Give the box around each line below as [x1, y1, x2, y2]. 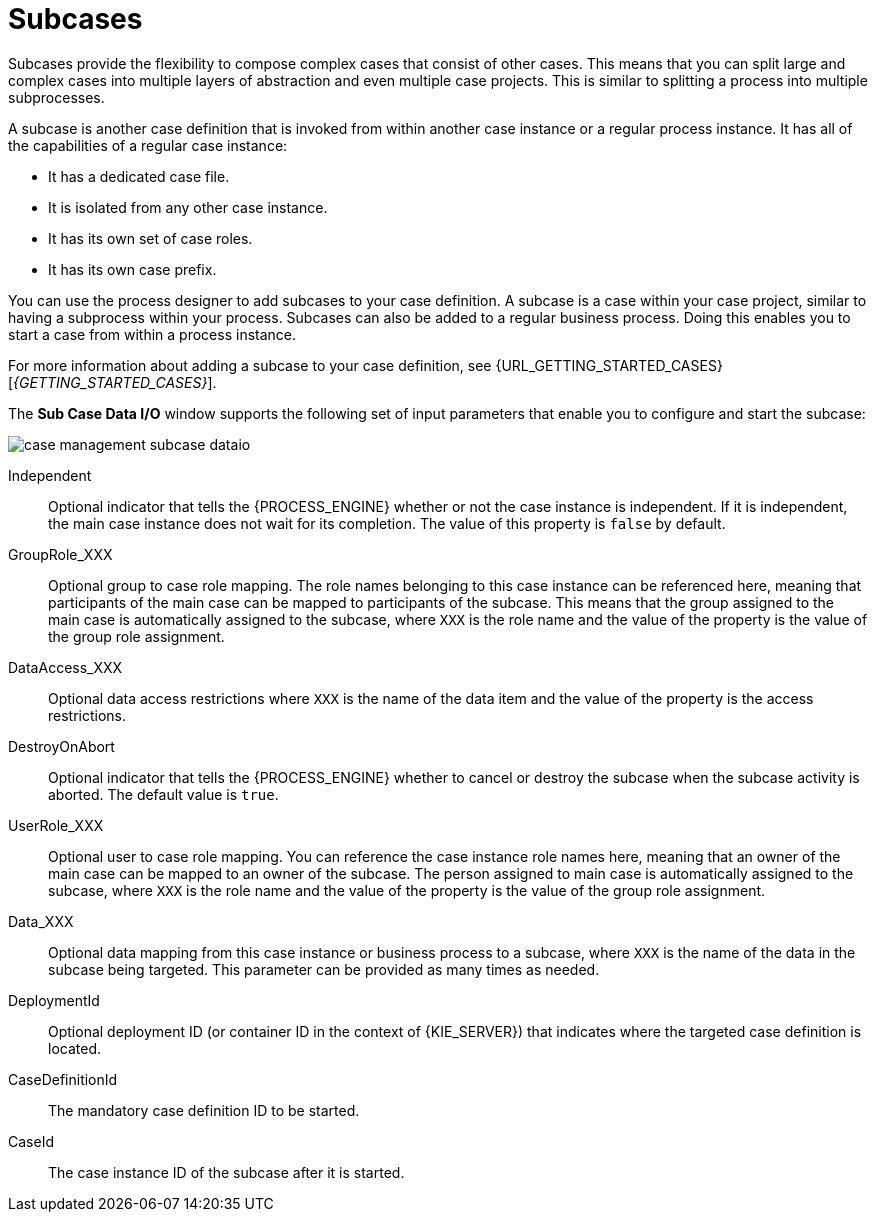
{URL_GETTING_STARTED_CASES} [495, 356, 723, 374]
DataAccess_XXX [8, 658, 123, 676]
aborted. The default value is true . [48, 785, 279, 803]
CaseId [8, 1132, 54, 1150]
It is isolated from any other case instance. [48, 198, 328, 216]
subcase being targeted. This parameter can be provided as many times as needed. [48, 960, 600, 978]
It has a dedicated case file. [48, 167, 230, 185]
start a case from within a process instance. [8, 325, 297, 343]
